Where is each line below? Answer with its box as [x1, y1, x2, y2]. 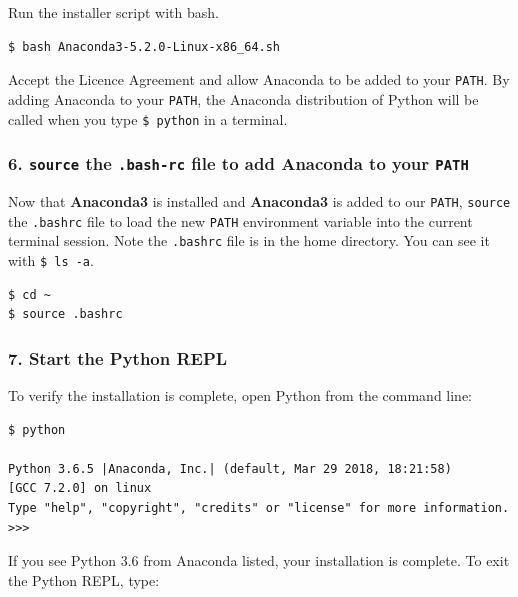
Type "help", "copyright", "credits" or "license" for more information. [8, 500, 510, 515]
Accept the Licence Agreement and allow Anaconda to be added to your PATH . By [8, 69, 510, 90]
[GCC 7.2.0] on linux [8, 481, 152, 496]
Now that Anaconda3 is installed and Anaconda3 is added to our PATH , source [8, 190, 511, 211]
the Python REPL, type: [8, 569, 160, 590]
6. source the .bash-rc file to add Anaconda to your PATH [8, 151, 469, 176]
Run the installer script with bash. [8, 2, 219, 22]
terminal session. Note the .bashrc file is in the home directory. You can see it [8, 230, 490, 251]
